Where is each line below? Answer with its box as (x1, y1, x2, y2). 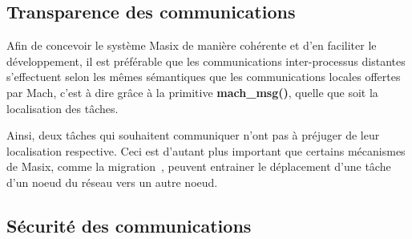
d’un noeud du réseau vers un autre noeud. (6, 173, 218, 190)
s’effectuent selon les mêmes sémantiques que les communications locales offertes (6, 68, 401, 85)
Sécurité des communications (6, 213, 252, 237)
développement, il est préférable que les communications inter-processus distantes (6, 52, 406, 69)
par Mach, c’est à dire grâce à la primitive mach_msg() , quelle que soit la (6, 83, 378, 100)
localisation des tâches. (6, 99, 119, 116)
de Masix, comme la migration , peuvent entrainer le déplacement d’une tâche (6, 158, 391, 175)
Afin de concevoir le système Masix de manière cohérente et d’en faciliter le (6, 37, 377, 54)
